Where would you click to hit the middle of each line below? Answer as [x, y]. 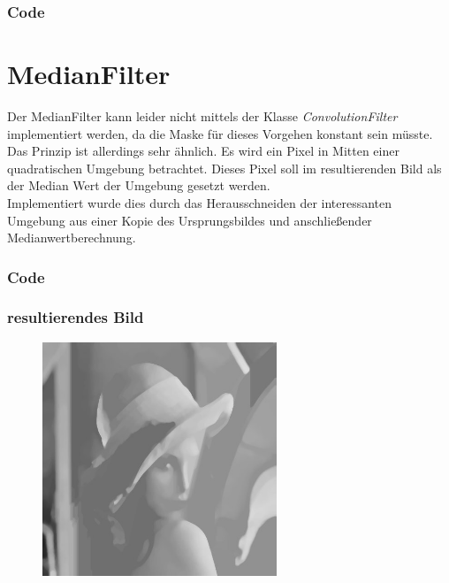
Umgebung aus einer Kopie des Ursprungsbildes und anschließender [190, 220]
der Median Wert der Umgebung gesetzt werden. [139, 185]
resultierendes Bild [76, 317]
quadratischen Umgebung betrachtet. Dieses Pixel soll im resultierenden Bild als [224, 168]
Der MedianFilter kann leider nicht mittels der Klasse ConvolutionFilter [202, 115]
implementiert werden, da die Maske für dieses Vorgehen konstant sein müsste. [220, 133]
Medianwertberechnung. [72, 238]
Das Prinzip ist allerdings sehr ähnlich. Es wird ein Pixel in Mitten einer [203, 151]
